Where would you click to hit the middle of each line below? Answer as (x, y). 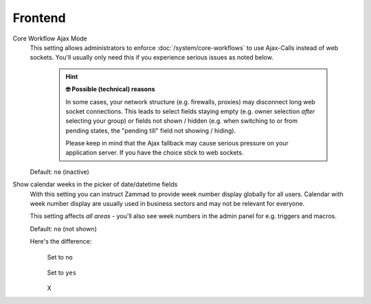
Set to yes (62, 272)
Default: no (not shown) (64, 229)
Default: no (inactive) (59, 172)
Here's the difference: (61, 242)
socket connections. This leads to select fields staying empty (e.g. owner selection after (190, 111)
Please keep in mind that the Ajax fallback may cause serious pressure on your (177, 143)
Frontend (39, 18)
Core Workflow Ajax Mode (50, 38)
